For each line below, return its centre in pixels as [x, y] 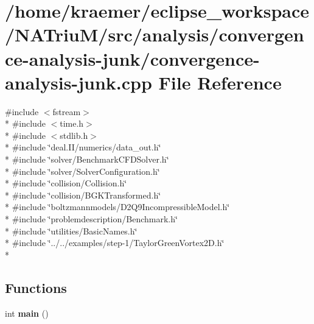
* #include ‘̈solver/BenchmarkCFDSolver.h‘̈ [87, 159]
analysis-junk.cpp [78, 82]
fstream [67, 111]
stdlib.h [74, 135]
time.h [72, 123]
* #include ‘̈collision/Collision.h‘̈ [66, 183]
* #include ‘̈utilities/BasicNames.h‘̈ [71, 231]
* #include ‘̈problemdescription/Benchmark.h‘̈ [91, 219]
